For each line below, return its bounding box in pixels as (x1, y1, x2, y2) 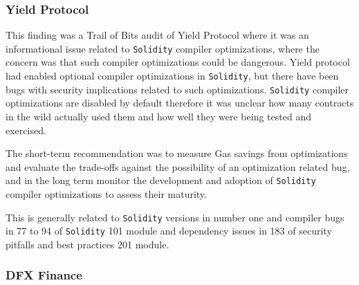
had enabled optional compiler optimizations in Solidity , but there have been (6, 68, 339, 83)
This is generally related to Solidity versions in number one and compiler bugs (6, 210, 344, 224)
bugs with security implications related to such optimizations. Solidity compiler (6, 82, 349, 96)
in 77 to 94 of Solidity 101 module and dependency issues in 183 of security (6, 223, 332, 238)
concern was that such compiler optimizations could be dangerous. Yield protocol (6, 55, 350, 69)
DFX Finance (6, 266, 82, 284)
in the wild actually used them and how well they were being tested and (6, 109, 311, 123)
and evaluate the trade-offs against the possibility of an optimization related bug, (6, 159, 350, 174)
